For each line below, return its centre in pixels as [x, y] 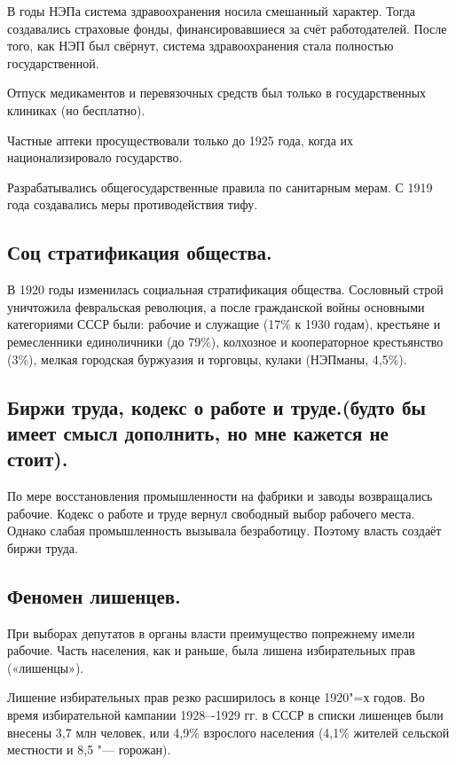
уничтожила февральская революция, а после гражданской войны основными [216, 306]
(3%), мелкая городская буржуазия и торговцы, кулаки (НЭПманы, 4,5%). [207, 359]
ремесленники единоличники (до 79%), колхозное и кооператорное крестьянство [225, 341]
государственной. [53, 62]
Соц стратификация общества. [140, 252]
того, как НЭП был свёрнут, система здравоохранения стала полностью [200, 46]
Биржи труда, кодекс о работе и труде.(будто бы [216, 406]
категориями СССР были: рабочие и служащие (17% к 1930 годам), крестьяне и [224, 324]
